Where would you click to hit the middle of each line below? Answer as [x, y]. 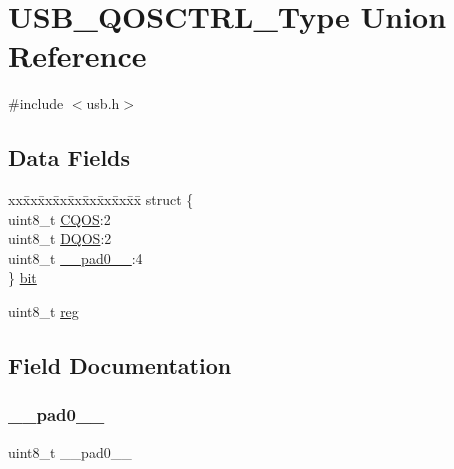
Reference [77, 55]
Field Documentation [120, 365]
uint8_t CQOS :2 [59, 218]
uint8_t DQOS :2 [60, 238]
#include [36, 103]
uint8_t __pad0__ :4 [75, 257]
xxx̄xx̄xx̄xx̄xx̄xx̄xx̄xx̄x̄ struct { [101, 199]
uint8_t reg [43, 311]
